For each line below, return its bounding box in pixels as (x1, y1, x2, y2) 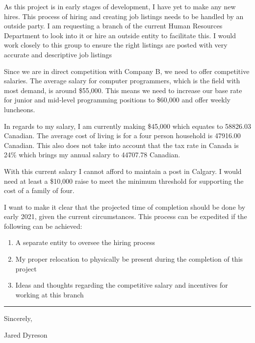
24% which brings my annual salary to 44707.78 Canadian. (4, 149, 180, 160)
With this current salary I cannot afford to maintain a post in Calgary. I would (4, 166, 242, 176)
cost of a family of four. (4, 185, 75, 196)
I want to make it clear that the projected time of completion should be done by (4, 201, 246, 212)
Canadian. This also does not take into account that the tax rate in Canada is (4, 140, 239, 150)
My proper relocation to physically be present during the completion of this (15, 254, 243, 264)
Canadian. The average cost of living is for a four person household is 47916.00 (4, 130, 241, 141)
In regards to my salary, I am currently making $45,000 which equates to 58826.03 (4, 121, 252, 131)
